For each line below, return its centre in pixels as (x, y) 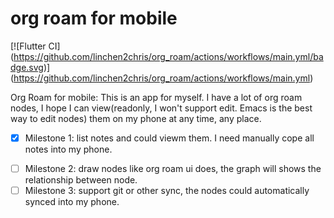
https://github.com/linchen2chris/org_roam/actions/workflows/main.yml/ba (168, 56)
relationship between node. (81, 180)
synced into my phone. (72, 202)
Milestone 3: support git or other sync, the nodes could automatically (167, 191)
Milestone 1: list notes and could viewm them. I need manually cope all (169, 138)
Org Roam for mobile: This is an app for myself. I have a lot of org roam (156, 97)
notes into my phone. (68, 149)
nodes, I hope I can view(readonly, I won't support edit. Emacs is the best (161, 108)
